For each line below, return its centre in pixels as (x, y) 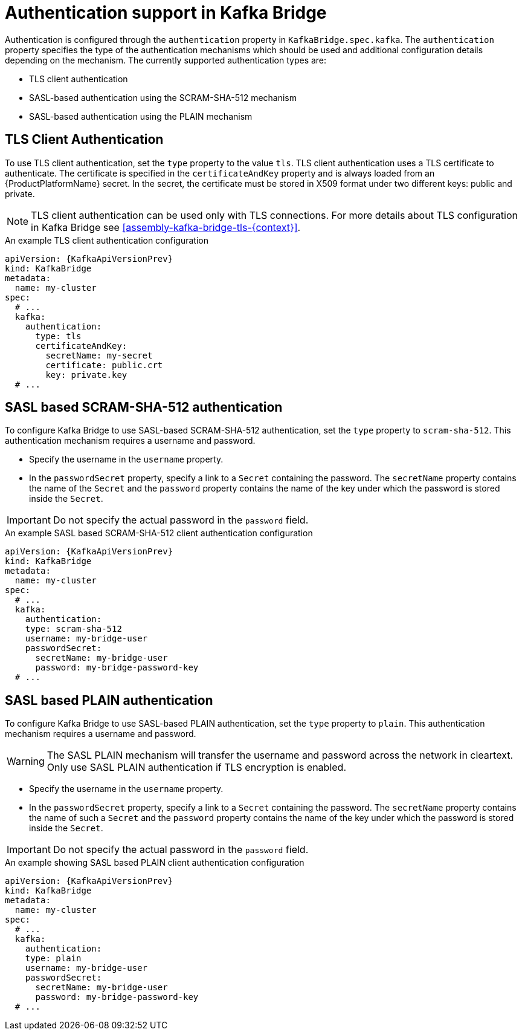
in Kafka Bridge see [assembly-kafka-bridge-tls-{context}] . (166, 227)
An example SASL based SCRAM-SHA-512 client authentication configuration (159, 533)
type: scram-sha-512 (73, 629)
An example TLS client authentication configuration (107, 240)
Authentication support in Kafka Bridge (166, 13)
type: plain (53, 959)
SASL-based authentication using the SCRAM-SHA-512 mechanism (163, 97)
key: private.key (86, 375)
